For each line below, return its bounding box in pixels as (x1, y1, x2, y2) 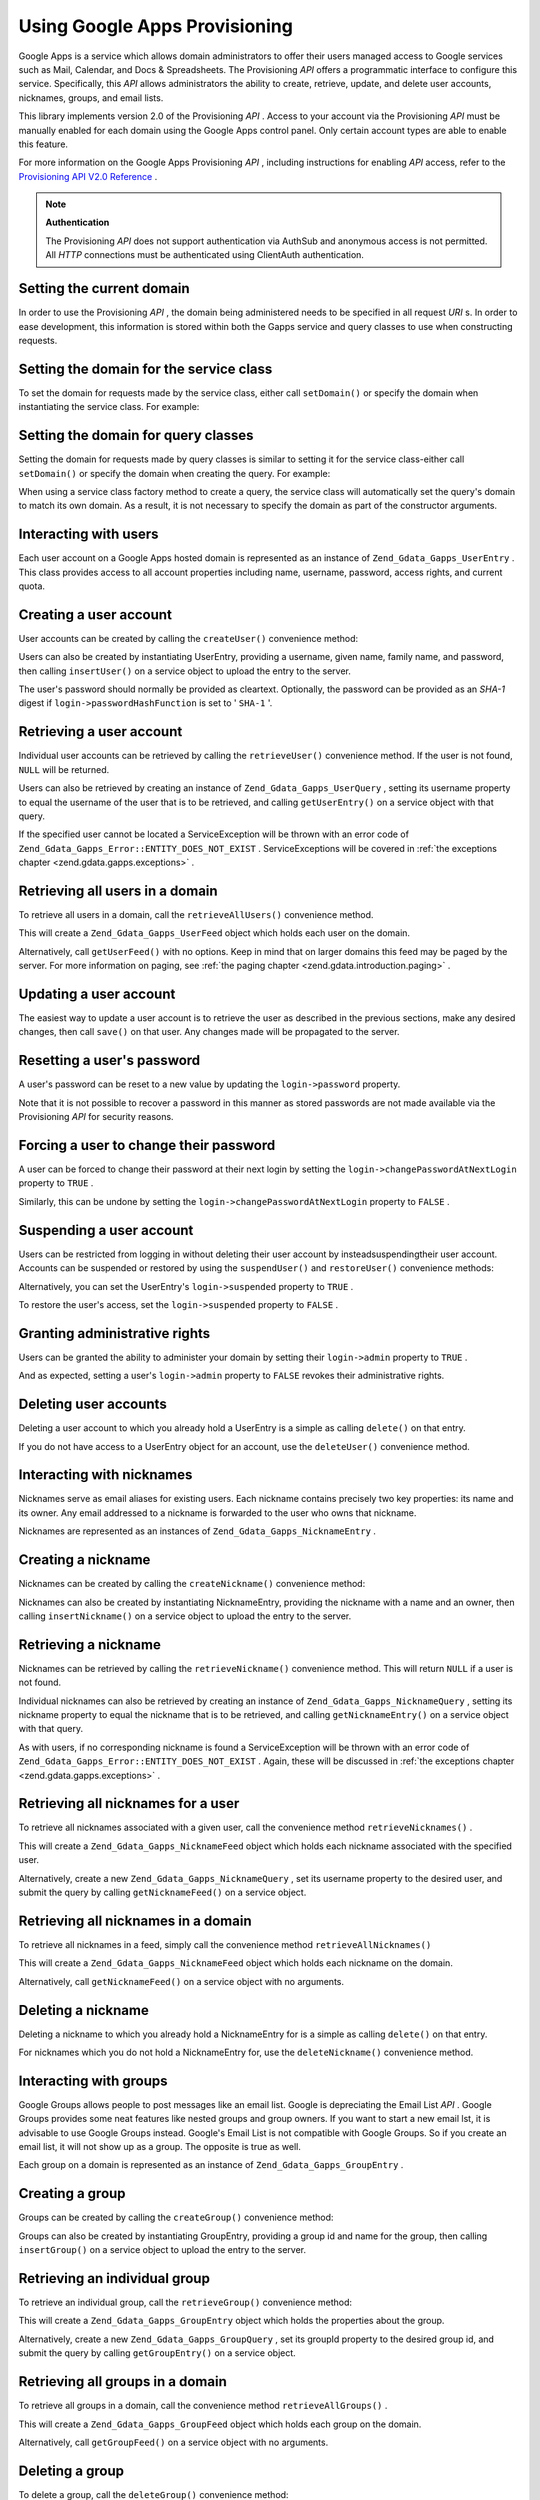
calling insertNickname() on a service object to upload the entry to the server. (18, 1610, 352, 1622)
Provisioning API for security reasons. (18, 1111, 174, 1123)
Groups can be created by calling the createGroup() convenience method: (18, 2211, 334, 2224)
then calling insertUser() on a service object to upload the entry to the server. (18, 665, 352, 677)
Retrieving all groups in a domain (18, 2373, 227, 2390)
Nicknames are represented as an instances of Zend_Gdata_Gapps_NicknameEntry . (18, 1525, 377, 1537)
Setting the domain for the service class (18, 360, 273, 377)
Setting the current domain (18, 280, 190, 297)
